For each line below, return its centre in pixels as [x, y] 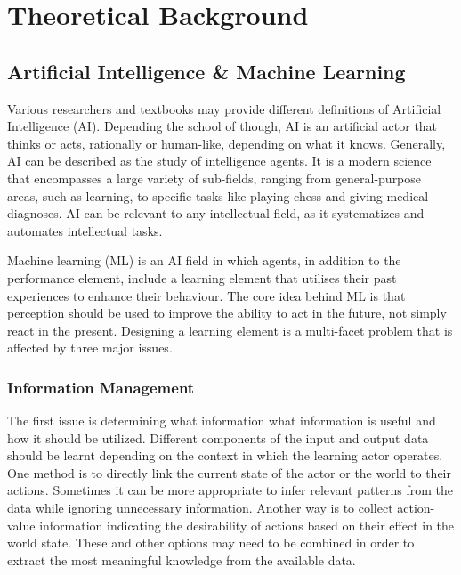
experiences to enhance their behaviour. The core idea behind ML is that [206, 295]
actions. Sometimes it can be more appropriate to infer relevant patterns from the [230, 490]
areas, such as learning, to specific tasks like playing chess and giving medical [218, 195]
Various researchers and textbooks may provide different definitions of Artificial [224, 108]
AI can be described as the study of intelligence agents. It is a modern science [219, 161]
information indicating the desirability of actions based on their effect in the [247, 525]
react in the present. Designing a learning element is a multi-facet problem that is [230, 330]
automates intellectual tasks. [85, 230]
